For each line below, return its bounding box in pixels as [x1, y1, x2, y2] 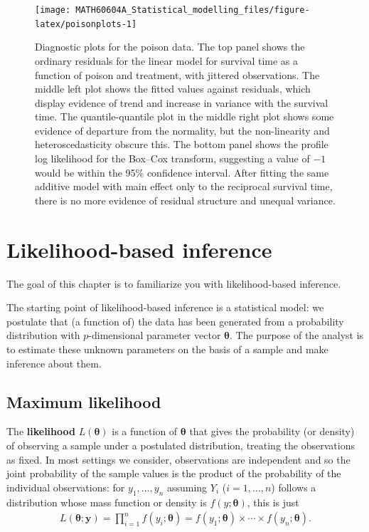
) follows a [271, 479, 316, 494]
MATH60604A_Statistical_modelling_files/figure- [75, 5, 310, 15]
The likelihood [6, 424, 75, 439]
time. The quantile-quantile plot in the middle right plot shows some [35, 109, 334, 124]
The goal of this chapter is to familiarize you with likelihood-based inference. [6, 276, 341, 291]
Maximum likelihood [6, 390, 161, 412]
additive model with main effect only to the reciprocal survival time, [35, 179, 333, 194]
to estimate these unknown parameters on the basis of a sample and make [6, 341, 328, 356]
